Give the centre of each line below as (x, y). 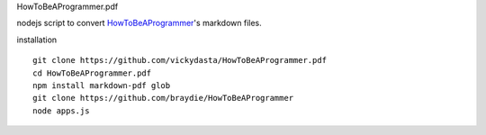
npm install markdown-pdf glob (102, 85)
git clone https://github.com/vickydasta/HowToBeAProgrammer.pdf (180, 60)
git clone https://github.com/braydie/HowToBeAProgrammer (163, 98)
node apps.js (61, 111)
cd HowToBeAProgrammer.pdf (92, 73)
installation (37, 40)
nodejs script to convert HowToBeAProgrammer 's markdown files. (139, 23)
